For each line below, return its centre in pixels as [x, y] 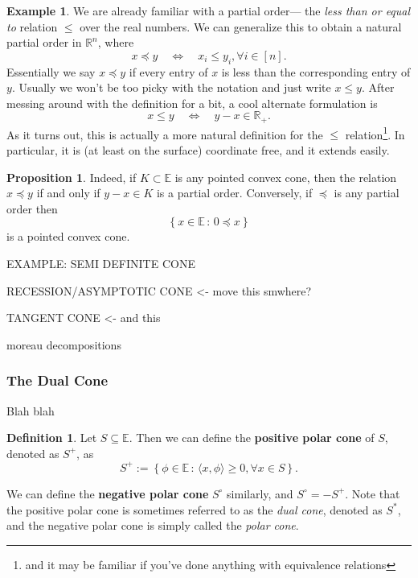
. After [378, 87]
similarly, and [260, 493]
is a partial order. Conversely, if [234, 193]
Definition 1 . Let [52, 438]
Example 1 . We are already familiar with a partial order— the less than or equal [209, 10]
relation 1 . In [375, 133]
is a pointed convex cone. [68, 236]
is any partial [367, 193]
